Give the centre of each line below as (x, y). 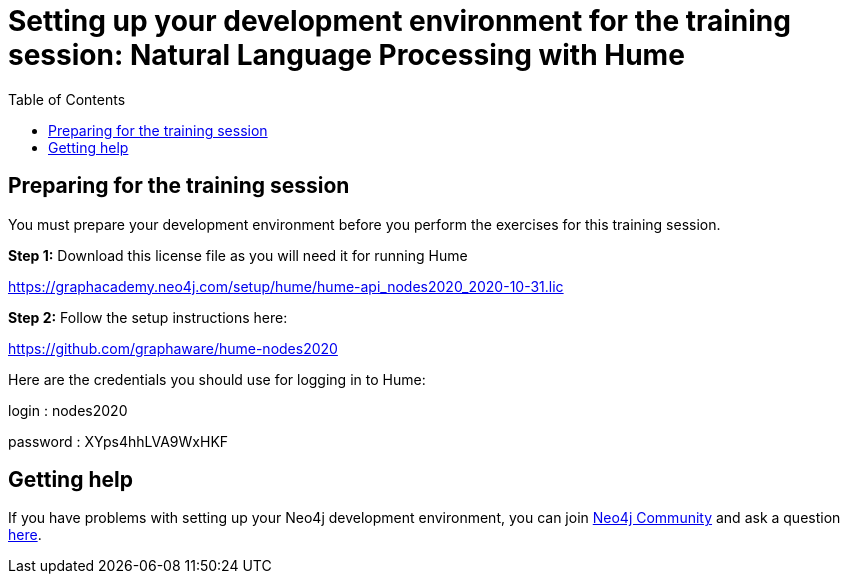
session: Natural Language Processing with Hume (346, 55)
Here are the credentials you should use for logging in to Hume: (217, 379)
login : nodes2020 (68, 410)
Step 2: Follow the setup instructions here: (148, 317)
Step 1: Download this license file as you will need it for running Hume (238, 255)
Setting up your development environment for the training (399, 21)
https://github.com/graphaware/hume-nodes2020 (173, 348)
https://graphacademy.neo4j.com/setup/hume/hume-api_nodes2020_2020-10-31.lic (286, 286)
